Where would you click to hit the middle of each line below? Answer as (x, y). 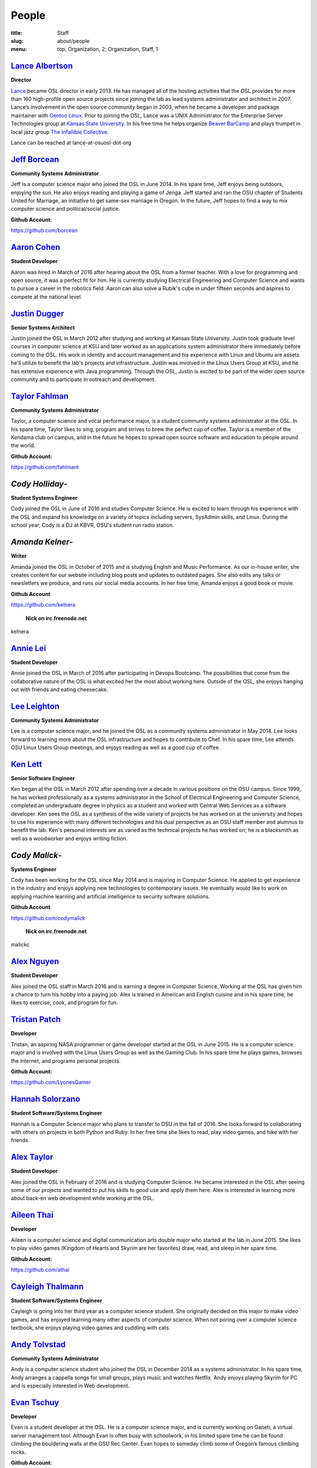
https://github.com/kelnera (43, 605)
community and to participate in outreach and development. (83, 379)
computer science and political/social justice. (65, 209)
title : (17, 33)
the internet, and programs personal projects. (66, 1060)
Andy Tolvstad (38, 1344)
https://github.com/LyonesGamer (51, 1082)
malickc (20, 945)
